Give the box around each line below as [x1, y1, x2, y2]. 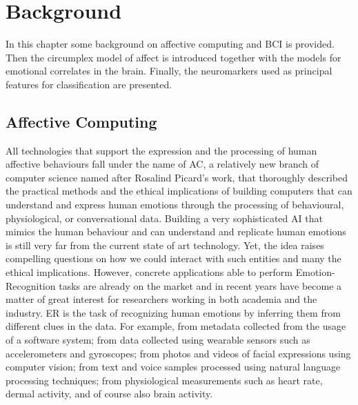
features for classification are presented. [6, 77, 172, 91]
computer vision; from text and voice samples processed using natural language [6, 359, 341, 374]
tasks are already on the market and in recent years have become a [59, 278, 342, 293]
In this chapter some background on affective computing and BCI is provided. [6, 37, 335, 51]
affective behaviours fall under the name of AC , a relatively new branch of [6, 157, 319, 171]
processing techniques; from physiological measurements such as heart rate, [6, 373, 323, 387]
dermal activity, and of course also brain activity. [6, 386, 213, 401]
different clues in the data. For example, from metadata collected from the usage [6, 319, 346, 333]
